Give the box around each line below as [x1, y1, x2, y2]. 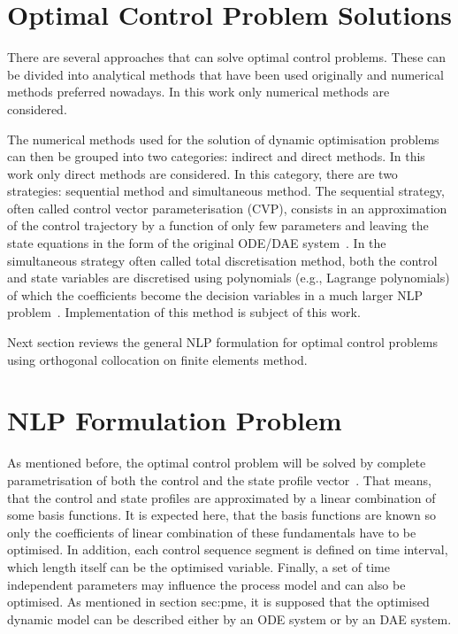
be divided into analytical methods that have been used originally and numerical [7, 65, 444, 83]
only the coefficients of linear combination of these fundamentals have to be [7, 522, 416, 541]
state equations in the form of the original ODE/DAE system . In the [7, 234, 386, 252]
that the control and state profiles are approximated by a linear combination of [7, 488, 436, 506]
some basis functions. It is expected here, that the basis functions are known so [7, 506, 436, 524]
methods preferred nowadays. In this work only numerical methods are [7, 82, 390, 101]
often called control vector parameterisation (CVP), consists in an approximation [7, 198, 447, 217]
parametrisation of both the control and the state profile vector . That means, [7, 470, 431, 489]
